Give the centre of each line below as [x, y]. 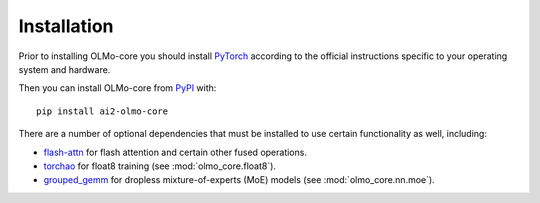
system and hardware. [64, 69]
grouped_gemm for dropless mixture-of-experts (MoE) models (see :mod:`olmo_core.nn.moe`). [239, 180]
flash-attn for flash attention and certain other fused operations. [175, 152]
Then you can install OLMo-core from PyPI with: [117, 88]
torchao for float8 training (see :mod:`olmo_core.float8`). [160, 166]
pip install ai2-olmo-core [102, 111]
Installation [66, 26]
